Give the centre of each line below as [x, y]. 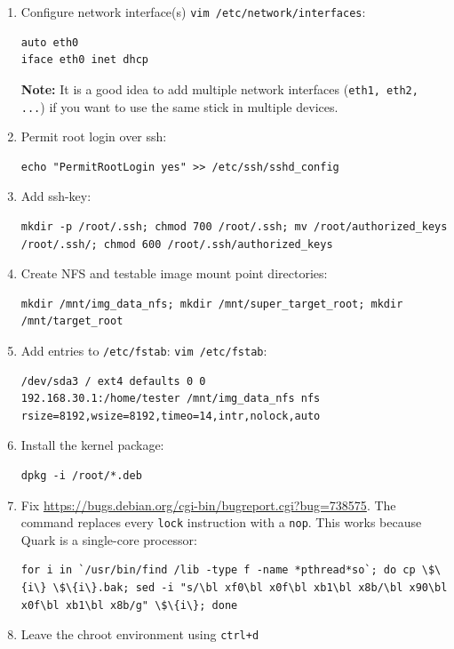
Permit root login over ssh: [94, 136]
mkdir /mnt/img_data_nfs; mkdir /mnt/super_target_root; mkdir [212, 304]
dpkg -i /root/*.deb [81, 475]
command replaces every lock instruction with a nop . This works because [221, 522]
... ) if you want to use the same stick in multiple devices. [179, 106]
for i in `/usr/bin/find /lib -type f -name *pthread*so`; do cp [218, 570]
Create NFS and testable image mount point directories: [174, 273]
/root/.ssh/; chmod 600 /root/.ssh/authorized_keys [177, 244]
